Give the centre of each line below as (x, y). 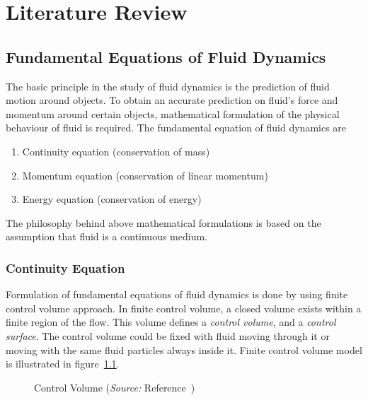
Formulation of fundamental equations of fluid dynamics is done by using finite (177, 294)
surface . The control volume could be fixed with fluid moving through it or (168, 335)
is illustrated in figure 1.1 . (63, 364)
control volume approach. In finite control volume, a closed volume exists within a (184, 308)
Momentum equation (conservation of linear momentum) (145, 175)
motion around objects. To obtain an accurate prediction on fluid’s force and (172, 100)
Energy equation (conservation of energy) (112, 199)
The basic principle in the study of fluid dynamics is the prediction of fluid (168, 86)
